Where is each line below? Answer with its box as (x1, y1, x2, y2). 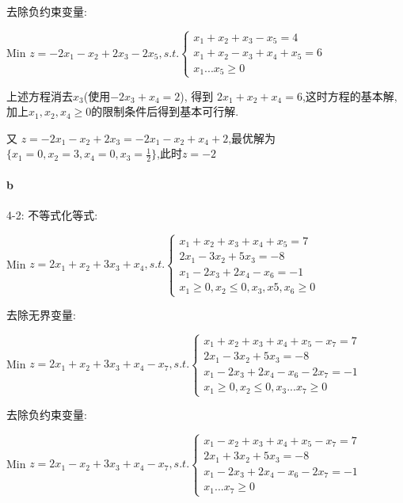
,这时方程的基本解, (302, 87, 397, 104)
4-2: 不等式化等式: (6, 206, 98, 223)
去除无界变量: (6, 307, 76, 322)
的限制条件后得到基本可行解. (91, 103, 239, 120)
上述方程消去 (6, 87, 73, 104)
